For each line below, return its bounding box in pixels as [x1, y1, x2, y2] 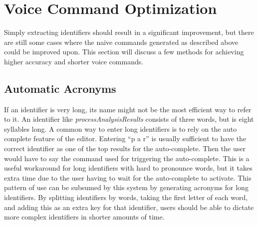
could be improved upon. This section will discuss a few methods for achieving [4, 46, 244, 57]
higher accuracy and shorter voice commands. [4, 56, 144, 66]
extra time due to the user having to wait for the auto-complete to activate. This [4, 172, 252, 183]
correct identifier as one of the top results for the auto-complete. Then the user [4, 143, 246, 154]
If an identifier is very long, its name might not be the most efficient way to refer [4, 104, 252, 114]
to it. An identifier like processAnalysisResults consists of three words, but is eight [4, 114, 254, 124]
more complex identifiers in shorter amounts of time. [4, 212, 165, 222]
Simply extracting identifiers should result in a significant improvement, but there [4, 27, 254, 37]
